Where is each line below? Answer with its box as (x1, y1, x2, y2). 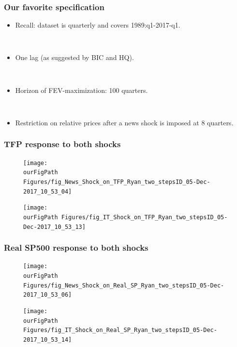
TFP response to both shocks (4, 138, 121, 150)
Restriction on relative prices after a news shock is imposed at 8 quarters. (15, 117, 234, 127)
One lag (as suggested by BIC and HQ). (15, 52, 134, 62)
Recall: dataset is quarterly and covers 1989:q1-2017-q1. (15, 20, 180, 30)
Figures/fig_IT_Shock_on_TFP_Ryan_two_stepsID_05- (61, 213, 228, 221)
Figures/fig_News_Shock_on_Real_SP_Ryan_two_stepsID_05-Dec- (23, 282, 224, 289)
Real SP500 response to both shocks (4, 241, 148, 254)
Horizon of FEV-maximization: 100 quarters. (15, 85, 148, 95)
